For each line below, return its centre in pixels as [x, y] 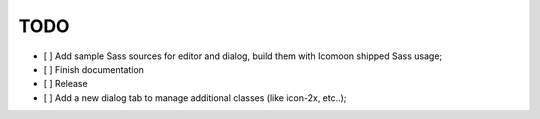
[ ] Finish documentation [94, 69]
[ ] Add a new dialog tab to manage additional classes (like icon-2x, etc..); [195, 97]
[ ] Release [66, 84]
